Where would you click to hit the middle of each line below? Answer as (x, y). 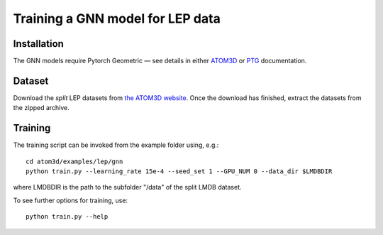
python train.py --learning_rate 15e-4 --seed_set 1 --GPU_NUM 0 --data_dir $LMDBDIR (179, 171)
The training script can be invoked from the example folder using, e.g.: (116, 145)
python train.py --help (67, 217)
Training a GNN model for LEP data (117, 18)
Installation (38, 44)
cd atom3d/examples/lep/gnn (74, 161)
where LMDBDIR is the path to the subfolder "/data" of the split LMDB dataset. (127, 187)
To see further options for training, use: (70, 200)
